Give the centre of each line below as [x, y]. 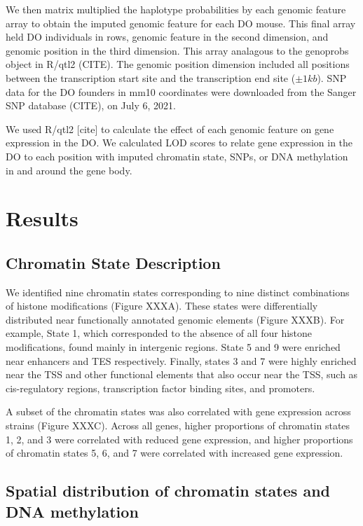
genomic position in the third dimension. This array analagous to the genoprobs [177, 50]
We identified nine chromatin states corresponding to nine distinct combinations [178, 292]
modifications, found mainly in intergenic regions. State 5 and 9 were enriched [173, 347]
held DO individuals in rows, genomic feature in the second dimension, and [167, 37]
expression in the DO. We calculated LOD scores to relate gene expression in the [179, 143]
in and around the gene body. [69, 170]
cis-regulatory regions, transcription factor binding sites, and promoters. [160, 388]
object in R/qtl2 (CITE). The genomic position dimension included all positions [178, 64]
